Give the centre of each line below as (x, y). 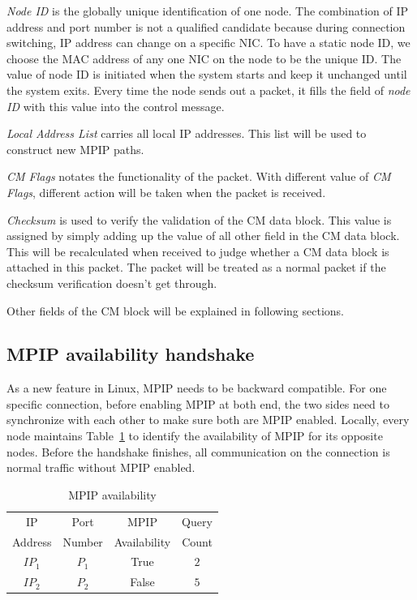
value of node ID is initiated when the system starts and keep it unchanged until (207, 74)
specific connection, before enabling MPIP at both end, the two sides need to (198, 403)
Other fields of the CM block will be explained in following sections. (176, 310)
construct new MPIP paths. (75, 149)
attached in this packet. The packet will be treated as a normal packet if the (196, 267)
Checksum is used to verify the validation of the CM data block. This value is (199, 219)
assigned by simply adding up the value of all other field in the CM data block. (203, 236)
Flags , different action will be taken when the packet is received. (166, 192)
